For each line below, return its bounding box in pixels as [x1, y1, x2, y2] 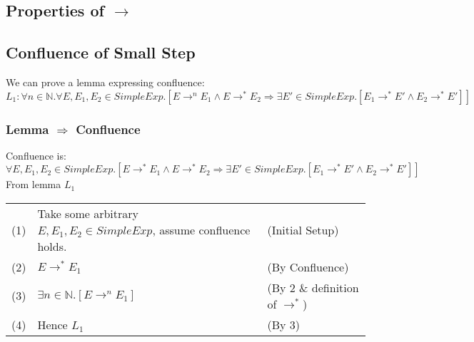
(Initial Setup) [267, 221, 339, 238]
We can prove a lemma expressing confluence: [6, 74, 205, 89]
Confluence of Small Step [6, 41, 196, 63]
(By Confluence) [267, 258, 349, 275]
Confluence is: [6, 147, 66, 162]
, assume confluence [152, 221, 251, 238]
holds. [37, 237, 67, 254]
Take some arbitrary [37, 204, 139, 222]
